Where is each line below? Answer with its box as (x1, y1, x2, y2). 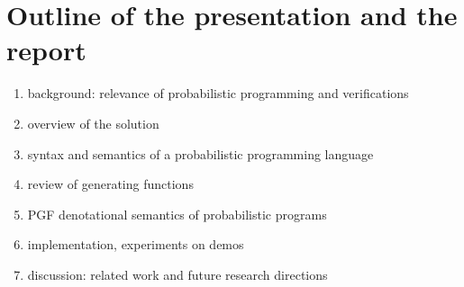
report (6, 31, 86, 68)
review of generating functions (27, 175, 194, 193)
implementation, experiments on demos (27, 235, 244, 254)
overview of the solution (27, 113, 159, 132)
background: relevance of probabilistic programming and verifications (27, 84, 409, 103)
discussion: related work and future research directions (27, 265, 328, 283)
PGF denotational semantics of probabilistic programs (27, 204, 327, 223)
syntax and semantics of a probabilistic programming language (27, 144, 374, 163)
